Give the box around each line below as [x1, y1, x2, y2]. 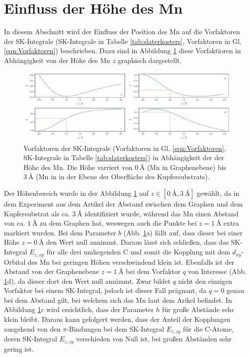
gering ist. [4, 343, 34, 354]
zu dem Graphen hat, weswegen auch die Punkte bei [40, 218, 197, 228]
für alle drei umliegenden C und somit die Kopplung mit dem [46, 247, 230, 257]
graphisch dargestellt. [118, 55, 182, 65]
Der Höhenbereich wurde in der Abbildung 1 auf [4, 188, 149, 198]
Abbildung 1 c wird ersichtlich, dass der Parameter [4, 304, 154, 315]
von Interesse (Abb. [188, 266, 247, 276]
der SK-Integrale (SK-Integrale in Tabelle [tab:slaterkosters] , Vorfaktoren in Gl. [4, 36, 242, 46]
